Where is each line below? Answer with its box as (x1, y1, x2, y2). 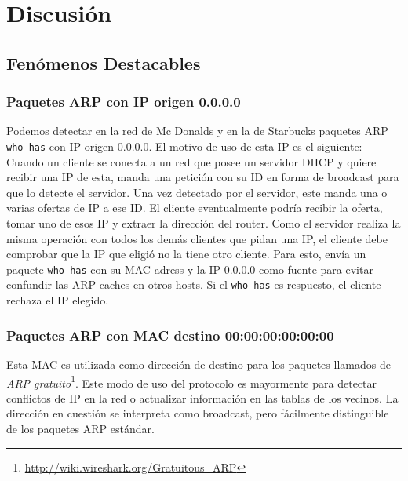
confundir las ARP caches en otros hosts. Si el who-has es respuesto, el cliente (6, 276, 381, 293)
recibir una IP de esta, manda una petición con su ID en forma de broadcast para (6, 169, 399, 185)
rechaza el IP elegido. (6, 292, 109, 308)
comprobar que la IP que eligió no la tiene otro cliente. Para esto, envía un (6, 246, 366, 262)
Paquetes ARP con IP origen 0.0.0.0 (6, 92, 241, 111)
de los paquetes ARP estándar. (6, 420, 155, 436)
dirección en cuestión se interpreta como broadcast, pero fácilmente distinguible (6, 405, 389, 421)
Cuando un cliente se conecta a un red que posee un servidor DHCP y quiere (6, 153, 377, 169)
